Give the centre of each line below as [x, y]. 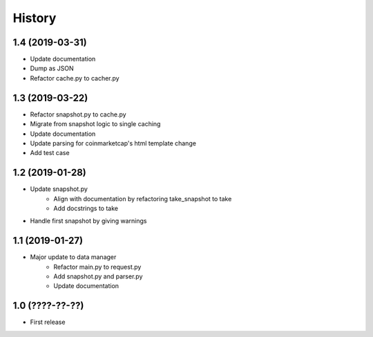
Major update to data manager [73, 257]
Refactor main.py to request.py [97, 267]
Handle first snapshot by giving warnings [88, 221]
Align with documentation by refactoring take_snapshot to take [143, 198]
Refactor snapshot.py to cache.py [78, 114]
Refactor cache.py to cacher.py [75, 78]
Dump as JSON [52, 68]
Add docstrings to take [86, 208]
